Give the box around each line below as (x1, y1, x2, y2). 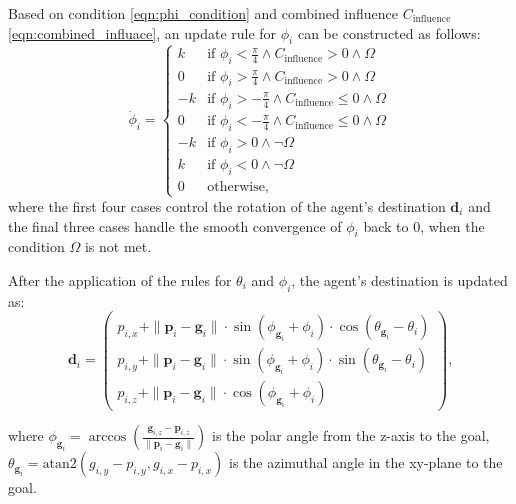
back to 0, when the (363, 215, 485, 236)
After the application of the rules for (8, 269, 232, 290)
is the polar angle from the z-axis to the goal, (211, 425, 490, 446)
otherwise (207, 179, 265, 194)
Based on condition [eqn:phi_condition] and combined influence (8, 3, 399, 23)
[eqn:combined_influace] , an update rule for (8, 22, 277, 43)
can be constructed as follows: (297, 22, 481, 43)
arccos (88, 430, 127, 445)
